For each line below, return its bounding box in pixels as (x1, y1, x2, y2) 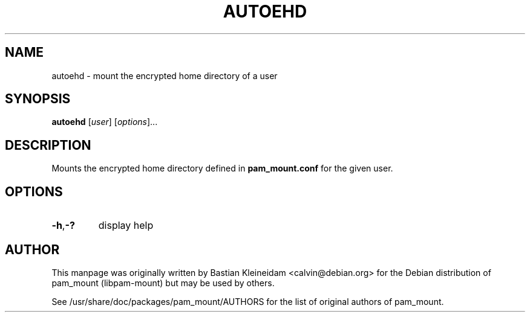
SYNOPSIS (5, 91, 71, 107)
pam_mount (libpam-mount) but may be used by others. (51, 277, 275, 288)
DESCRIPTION (5, 137, 91, 153)
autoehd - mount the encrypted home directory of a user (51, 70, 278, 81)
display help (98, 219, 154, 232)
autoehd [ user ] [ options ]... (51, 117, 158, 127)
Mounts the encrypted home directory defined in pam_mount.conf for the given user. (51, 163, 393, 174)
